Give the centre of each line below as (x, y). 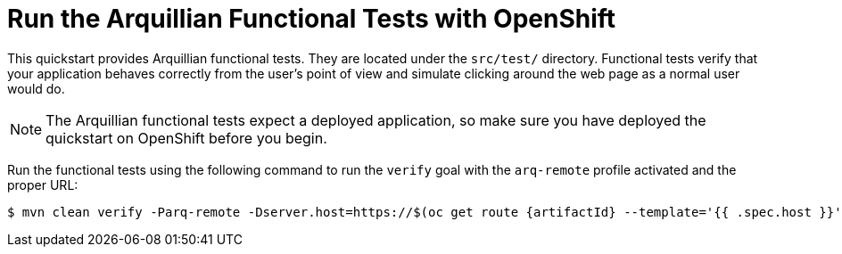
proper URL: (43, 184)
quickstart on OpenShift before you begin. (186, 138)
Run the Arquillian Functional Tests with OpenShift (312, 19)
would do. (36, 88)
